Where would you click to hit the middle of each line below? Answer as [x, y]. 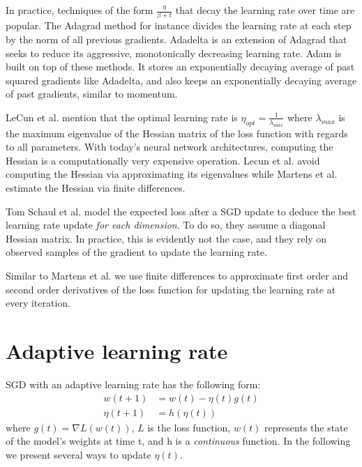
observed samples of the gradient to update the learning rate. [136, 252]
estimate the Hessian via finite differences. [96, 188]
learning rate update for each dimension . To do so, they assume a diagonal [166, 225]
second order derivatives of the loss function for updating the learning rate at [171, 289]
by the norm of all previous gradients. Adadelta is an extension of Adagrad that [176, 39]
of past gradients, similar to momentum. [92, 94]
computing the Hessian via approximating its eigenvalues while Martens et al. [172, 174]
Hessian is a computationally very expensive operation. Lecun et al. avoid [163, 160]
